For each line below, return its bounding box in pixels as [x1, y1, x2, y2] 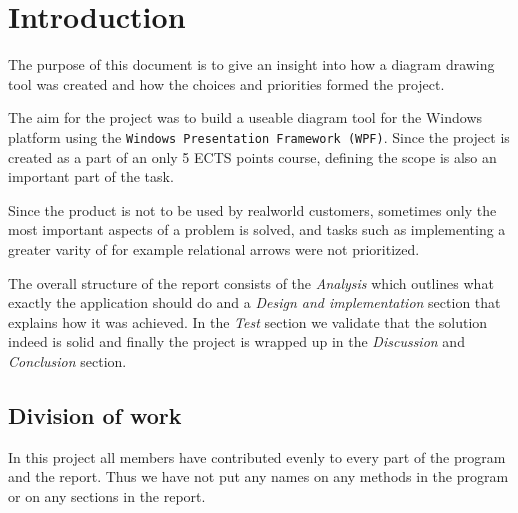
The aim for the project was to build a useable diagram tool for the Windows [8, 107, 483, 128]
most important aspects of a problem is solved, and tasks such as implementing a [8, 219, 506, 240]
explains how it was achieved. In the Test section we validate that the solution [8, 311, 488, 332]
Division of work [8, 399, 182, 430]
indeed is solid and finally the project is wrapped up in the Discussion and [8, 331, 465, 352]
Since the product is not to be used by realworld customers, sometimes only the [8, 199, 497, 220]
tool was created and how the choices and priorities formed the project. [8, 73, 445, 94]
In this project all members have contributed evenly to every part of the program [8, 446, 506, 467]
